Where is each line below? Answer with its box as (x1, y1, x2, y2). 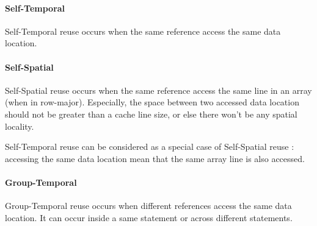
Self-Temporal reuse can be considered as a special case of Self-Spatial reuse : (5, 140, 294, 153)
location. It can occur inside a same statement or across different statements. (5, 211, 293, 224)
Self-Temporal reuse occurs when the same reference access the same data (5, 24, 281, 37)
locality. (5, 119, 34, 132)
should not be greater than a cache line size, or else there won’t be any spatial (5, 107, 297, 120)
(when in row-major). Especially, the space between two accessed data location (5, 96, 299, 108)
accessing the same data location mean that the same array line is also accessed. (5, 152, 305, 164)
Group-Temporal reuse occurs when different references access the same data (5, 199, 292, 212)
